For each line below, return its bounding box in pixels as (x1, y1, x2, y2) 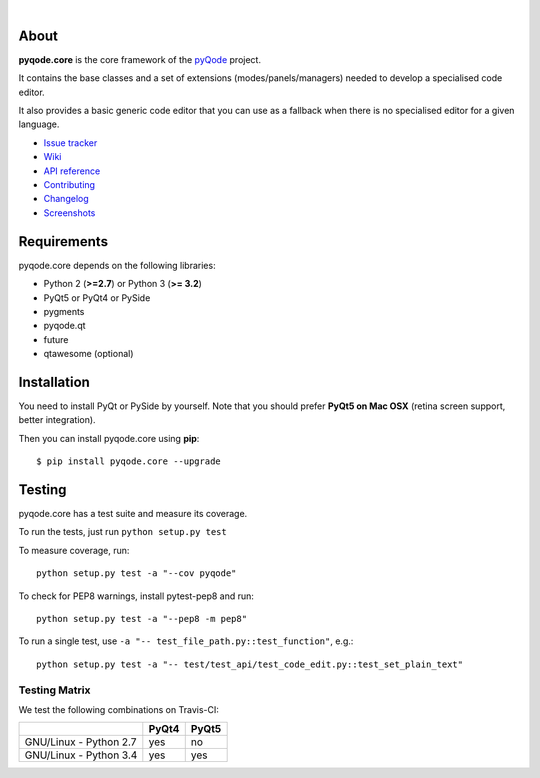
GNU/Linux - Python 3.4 (24, 748, 138, 762)
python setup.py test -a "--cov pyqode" (36, 568, 237, 579)
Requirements (18, 233, 109, 250)
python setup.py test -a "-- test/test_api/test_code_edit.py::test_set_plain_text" (36, 658, 464, 670)
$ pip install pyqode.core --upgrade (36, 456, 222, 467)
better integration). (18, 414, 96, 426)
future (43, 333, 69, 345)
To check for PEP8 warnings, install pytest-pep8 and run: (18, 590, 255, 602)
